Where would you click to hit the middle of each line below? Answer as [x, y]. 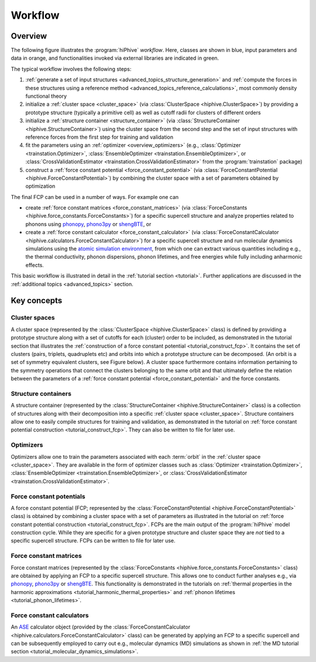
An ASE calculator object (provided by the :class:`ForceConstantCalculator [100, 627]
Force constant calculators [50, 615]
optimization [40, 186]
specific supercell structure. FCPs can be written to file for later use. [93, 541]
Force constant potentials [48, 496]
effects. [35, 265]
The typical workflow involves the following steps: [71, 69]
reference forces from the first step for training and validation [99, 137]
